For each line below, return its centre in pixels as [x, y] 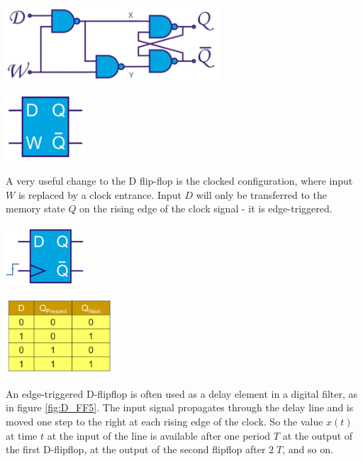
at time [22, 435]
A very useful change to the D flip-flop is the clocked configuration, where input [179, 181]
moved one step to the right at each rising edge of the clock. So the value [164, 421]
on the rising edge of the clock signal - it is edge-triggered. [206, 208]
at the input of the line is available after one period [159, 435]
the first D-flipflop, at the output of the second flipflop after [136, 449]
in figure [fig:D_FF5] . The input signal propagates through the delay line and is [180, 407]
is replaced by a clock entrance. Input [100, 194]
